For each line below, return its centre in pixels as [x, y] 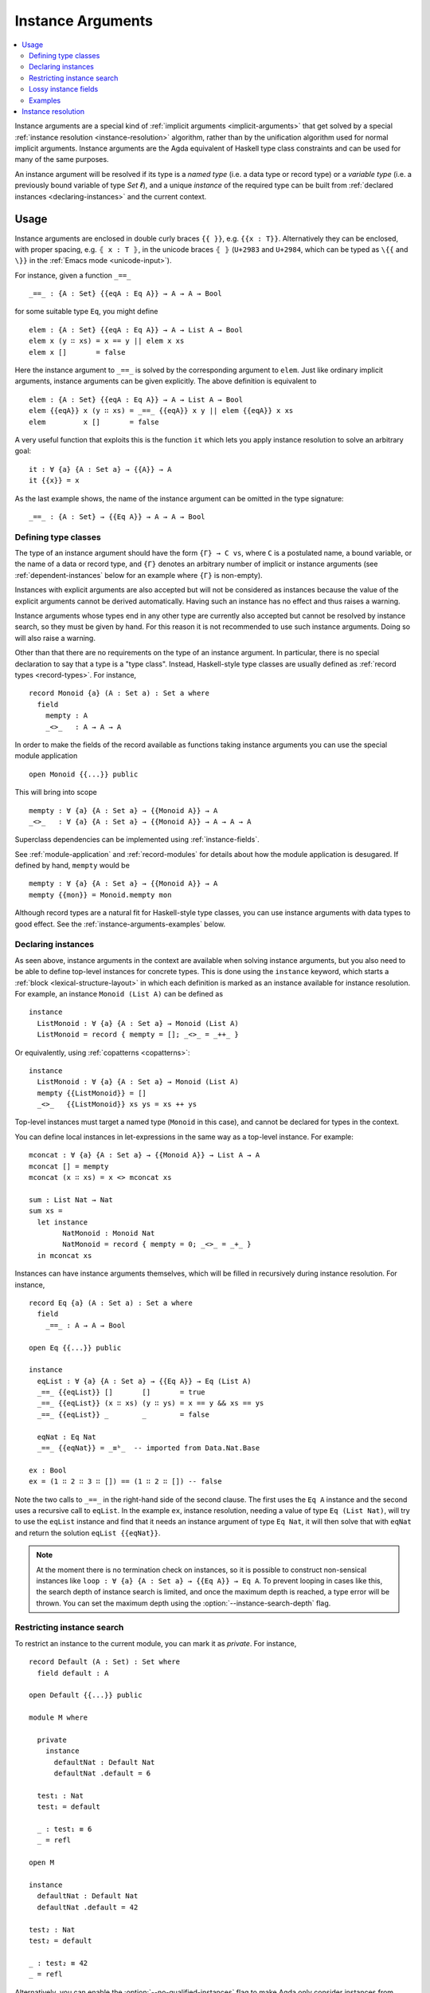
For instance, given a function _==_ [73, 275]
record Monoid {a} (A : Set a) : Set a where [119, 693]
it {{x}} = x [54, 481]
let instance [63, 1222]
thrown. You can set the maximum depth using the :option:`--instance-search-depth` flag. [184, 1603]
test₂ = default [61, 1941]
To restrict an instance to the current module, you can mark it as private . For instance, [156, 1643]
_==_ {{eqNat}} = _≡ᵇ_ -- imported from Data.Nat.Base [149, 1448]
